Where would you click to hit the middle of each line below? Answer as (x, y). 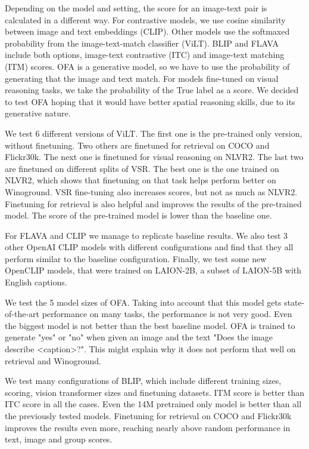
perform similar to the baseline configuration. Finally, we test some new (136, 258)
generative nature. (38, 113)
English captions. (36, 282)
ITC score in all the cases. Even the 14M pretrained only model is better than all (153, 404)
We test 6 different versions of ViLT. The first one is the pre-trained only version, (154, 133)
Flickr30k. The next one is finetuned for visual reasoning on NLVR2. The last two (154, 157)
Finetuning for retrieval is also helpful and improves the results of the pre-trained (153, 203)
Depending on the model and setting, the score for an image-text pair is (136, 8)
